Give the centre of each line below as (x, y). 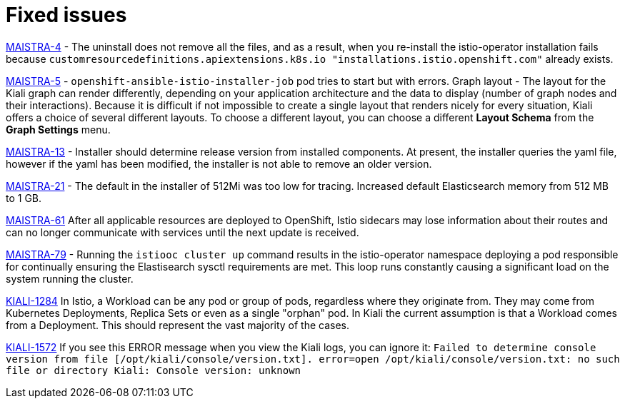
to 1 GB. (24, 198)
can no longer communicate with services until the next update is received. (182, 232)
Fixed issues (66, 15)
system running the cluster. (70, 278)
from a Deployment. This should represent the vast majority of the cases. (178, 325)
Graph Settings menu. (58, 129)
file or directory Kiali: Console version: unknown (154, 370)
